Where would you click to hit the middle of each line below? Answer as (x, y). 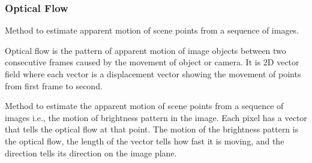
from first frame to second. (54, 85)
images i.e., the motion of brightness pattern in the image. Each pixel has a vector (156, 117)
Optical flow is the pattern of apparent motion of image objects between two (145, 50)
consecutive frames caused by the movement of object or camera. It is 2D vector (152, 62)
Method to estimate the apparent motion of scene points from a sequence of (144, 106)
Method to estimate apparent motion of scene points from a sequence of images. (152, 30)
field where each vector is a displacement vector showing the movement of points (153, 74)
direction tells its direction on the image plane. (91, 153)
